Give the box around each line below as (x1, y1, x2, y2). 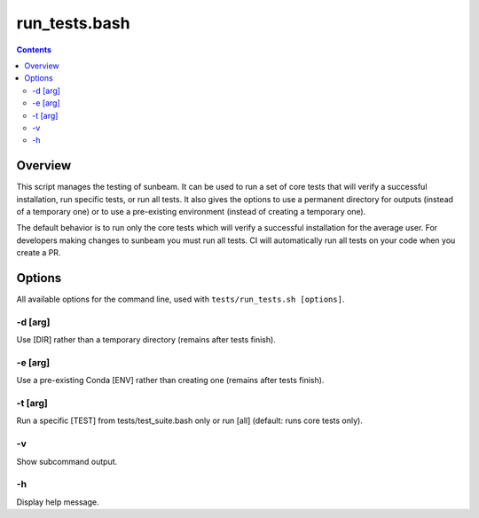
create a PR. (16, 247, 61, 258)
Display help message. (16, 497, 99, 507)
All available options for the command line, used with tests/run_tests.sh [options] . (16, 294, 345, 305)
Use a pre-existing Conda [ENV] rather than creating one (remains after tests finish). (16, 375, 325, 386)
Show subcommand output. (16, 456, 118, 467)
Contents (16, 44, 52, 55)
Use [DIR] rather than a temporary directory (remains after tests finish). (16, 334, 277, 345)
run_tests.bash (16, 13, 130, 33)
